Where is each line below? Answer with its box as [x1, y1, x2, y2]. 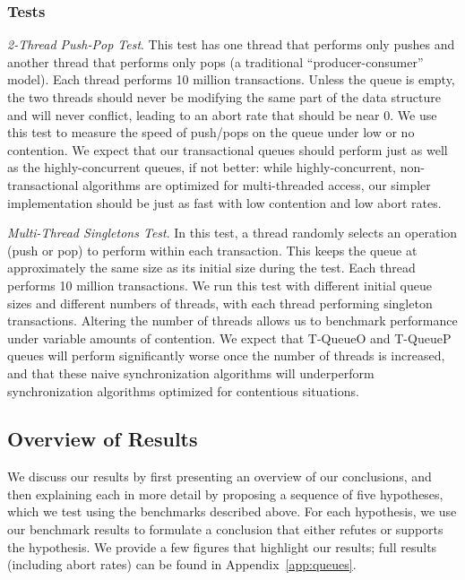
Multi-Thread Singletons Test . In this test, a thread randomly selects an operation [7, 223, 458, 242]
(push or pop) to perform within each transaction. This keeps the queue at [7, 240, 418, 259]
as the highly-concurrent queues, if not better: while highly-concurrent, [7, 158, 396, 177]
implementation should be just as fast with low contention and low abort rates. [7, 193, 442, 212]
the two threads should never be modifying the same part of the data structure [7, 88, 441, 106]
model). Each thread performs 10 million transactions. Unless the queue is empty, [7, 70, 455, 89]
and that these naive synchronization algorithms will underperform [7, 363, 375, 382]
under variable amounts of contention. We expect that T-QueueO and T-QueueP [7, 328, 452, 347]
